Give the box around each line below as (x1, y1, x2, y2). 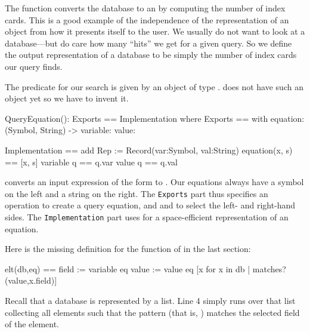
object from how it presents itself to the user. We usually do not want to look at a (5, 25, 305, 38)
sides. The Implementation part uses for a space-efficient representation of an (5, 210, 289, 223)
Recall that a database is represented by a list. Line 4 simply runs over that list (5, 294, 296, 306)
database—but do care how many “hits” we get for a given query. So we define (5, 36, 292, 49)
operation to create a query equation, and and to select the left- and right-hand (5, 199, 296, 211)
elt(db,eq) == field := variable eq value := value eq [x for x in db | (5, 262, 250, 275)
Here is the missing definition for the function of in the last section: (5, 242, 251, 255)
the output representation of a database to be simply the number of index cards (5, 48, 297, 61)
